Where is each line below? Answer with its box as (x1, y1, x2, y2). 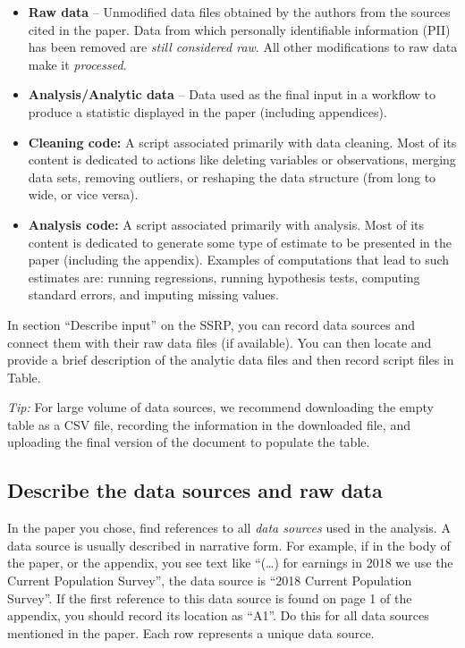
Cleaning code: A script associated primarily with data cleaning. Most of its (28, 132, 457, 151)
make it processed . (28, 55, 127, 73)
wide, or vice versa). (28, 185, 139, 204)
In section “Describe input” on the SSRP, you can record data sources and (7, 315, 416, 333)
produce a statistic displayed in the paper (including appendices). (28, 102, 387, 121)
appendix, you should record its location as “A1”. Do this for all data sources (7, 606, 429, 625)
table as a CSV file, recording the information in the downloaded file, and (7, 415, 410, 433)
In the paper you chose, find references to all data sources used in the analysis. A (7, 518, 451, 537)
